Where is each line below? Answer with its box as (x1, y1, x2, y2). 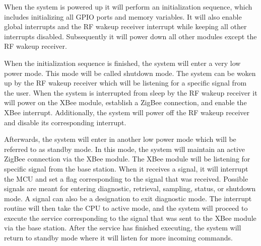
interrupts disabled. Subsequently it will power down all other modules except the (4, 31, 257, 41)
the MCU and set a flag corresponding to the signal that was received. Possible (4, 173, 248, 184)
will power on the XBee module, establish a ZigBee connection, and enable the (4, 97, 247, 108)
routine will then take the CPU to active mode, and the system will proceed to (4, 203, 248, 213)
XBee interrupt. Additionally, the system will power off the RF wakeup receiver (4, 107, 250, 117)
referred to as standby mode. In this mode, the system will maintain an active (4, 143, 245, 154)
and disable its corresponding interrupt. (4, 117, 126, 127)
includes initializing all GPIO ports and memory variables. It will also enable (4, 11, 242, 22)
